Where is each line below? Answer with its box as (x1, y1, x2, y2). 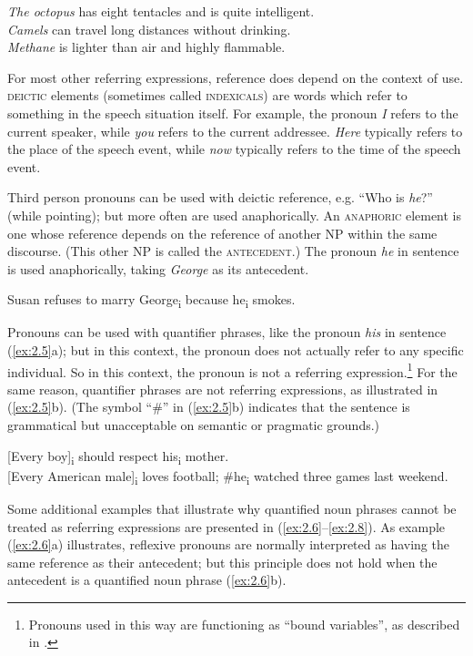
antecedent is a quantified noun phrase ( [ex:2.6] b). (7, 570, 287, 589)
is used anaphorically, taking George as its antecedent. (7, 259, 309, 278)
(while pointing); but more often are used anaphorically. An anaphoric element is (7, 205, 462, 224)
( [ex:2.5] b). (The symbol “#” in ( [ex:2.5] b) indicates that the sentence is (7, 397, 410, 416)
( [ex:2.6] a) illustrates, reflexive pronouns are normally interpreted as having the (7, 535, 449, 554)
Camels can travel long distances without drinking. (7, 19, 291, 38)
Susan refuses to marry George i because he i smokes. (7, 290, 296, 312)
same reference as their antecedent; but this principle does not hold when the (7, 552, 438, 571)
